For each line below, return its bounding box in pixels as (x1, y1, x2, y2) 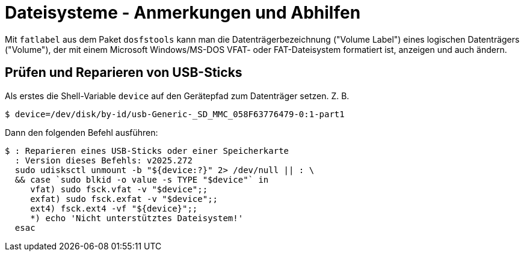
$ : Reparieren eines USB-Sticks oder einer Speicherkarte (5, 145, 289, 156)
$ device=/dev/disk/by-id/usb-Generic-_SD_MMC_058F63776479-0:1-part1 (5, 109, 345, 119)
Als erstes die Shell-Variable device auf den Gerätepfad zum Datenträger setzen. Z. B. (5, 90, 350, 101)
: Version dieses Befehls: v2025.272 (14, 155, 193, 165)
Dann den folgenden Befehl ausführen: (5, 127, 158, 138)
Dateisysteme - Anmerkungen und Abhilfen (5, 2, 361, 23)
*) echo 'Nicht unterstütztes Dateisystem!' (30, 213, 244, 223)
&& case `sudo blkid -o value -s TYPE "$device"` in (14, 174, 269, 184)
